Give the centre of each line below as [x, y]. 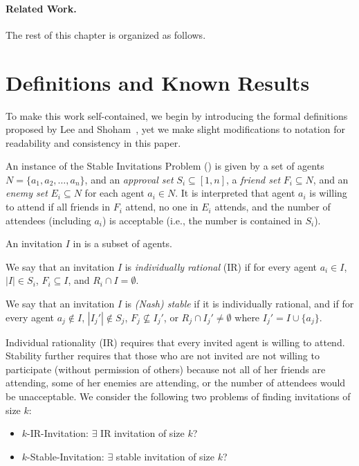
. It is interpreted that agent [235, 193]
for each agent [114, 193]
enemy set [27, 193]
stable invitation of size [165, 456]
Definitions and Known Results [158, 82]
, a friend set [254, 179]
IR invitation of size [142, 433]
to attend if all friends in [58, 207]
